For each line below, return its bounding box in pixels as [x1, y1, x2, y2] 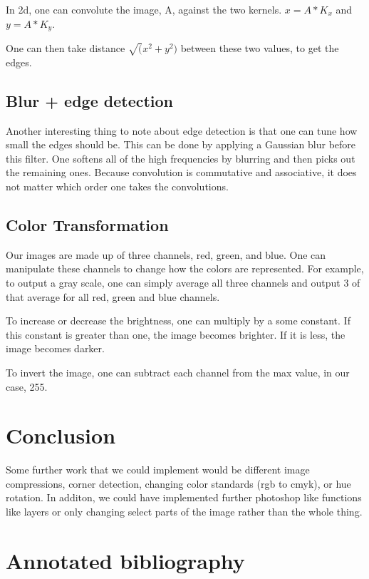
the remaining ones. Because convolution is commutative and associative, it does [6, 165, 357, 180]
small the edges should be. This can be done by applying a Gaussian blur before [6, 137, 356, 152]
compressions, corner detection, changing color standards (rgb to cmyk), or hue [6, 476, 351, 491]
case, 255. [6, 379, 48, 394]
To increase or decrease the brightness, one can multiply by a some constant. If [6, 313, 350, 328]
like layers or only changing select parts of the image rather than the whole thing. [6, 504, 363, 519]
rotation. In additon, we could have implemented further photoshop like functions [6, 490, 362, 505]
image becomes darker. [6, 341, 105, 356]
